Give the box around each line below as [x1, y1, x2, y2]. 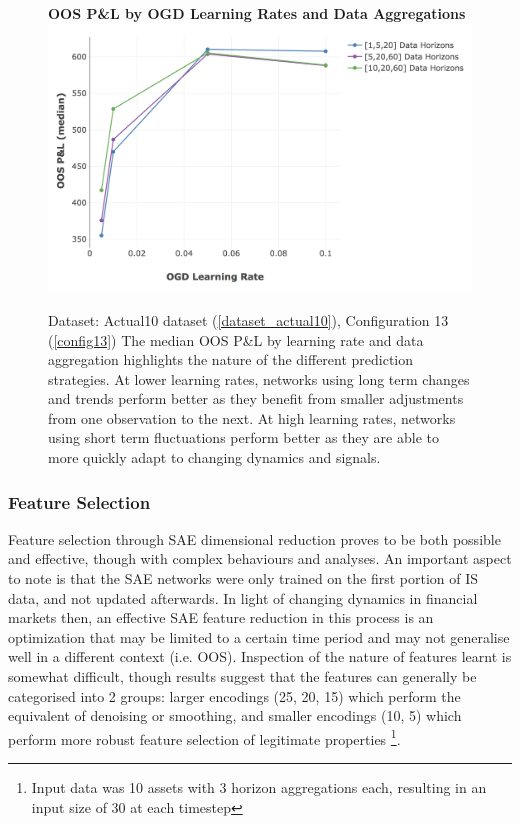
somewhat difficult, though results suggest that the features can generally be [8, 666, 477, 687]
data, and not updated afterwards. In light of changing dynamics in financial [8, 587, 478, 608]
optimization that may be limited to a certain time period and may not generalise [8, 626, 510, 647]
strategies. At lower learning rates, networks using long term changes [48, 368, 470, 389]
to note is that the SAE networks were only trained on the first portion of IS [8, 568, 479, 589]
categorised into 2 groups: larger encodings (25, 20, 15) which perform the [8, 685, 461, 706]
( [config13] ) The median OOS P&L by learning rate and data [48, 329, 424, 350]
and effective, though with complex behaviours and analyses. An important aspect [8, 548, 512, 569]
